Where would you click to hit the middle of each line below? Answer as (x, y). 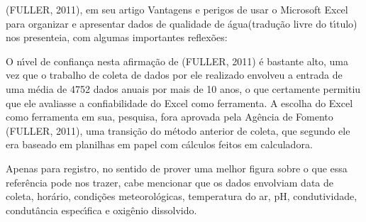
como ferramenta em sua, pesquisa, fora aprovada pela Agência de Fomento (170, 117)
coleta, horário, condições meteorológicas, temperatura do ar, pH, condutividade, (182, 196)
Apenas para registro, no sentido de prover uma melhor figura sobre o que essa (177, 168)
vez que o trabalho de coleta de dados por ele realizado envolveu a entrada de (174, 75)
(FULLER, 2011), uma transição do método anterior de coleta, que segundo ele (178, 130)
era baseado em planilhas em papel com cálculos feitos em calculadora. (159, 144)
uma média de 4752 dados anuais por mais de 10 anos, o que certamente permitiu (183, 88)
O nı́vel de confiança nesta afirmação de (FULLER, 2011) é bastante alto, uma (177, 61)
